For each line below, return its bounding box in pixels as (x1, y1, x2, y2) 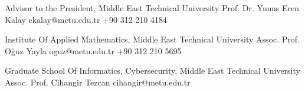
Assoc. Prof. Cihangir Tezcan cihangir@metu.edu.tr (5, 75, 191, 88)
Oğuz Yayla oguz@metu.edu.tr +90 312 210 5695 (5, 44, 182, 57)
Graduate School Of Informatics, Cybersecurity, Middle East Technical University (5, 64, 300, 77)
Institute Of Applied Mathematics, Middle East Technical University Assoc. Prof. (5, 33, 300, 45)
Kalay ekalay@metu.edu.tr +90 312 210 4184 (5, 13, 168, 25)
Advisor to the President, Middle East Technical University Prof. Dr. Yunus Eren (5, 2, 300, 14)
